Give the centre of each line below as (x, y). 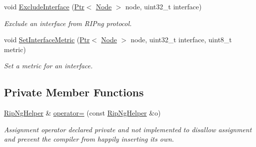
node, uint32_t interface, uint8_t (182, 40)
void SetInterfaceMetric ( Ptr (47, 40)
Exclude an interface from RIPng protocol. (68, 23)
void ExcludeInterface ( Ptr (44, 6)
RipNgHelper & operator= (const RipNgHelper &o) (82, 113)
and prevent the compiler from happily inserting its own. (89, 139)
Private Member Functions (74, 92)
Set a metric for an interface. (48, 66)
